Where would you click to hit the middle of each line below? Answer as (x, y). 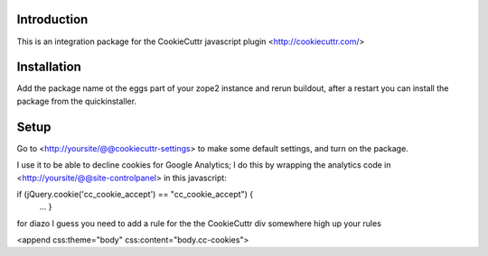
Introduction (52, 19)
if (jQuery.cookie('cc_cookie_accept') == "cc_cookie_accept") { (135, 194)
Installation (49, 67)
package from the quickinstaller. (77, 101)
